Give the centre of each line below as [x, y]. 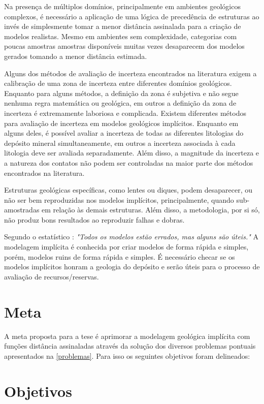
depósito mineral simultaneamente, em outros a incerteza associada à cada [120, 143]
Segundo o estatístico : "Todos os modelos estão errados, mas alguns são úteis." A [131, 237]
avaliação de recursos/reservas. [52, 276]
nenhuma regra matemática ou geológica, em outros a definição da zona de [120, 103]
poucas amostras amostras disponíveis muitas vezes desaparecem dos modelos [124, 46]
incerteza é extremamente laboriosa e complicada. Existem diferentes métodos [125, 113]
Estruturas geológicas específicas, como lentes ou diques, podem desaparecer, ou [128, 190]
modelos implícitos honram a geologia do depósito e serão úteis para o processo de [132, 267]
